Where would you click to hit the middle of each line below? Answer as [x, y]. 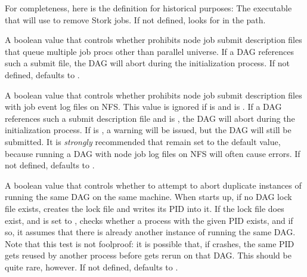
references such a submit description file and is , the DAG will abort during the [150, 118]
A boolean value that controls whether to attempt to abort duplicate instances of [153, 185]
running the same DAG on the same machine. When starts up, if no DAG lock [148, 197]
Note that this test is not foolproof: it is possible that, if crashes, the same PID [150, 243]
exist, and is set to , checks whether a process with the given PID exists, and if [149, 220]
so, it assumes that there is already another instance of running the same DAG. [150, 232]
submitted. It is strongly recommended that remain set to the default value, [143, 141]
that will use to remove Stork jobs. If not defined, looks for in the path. [135, 19]
